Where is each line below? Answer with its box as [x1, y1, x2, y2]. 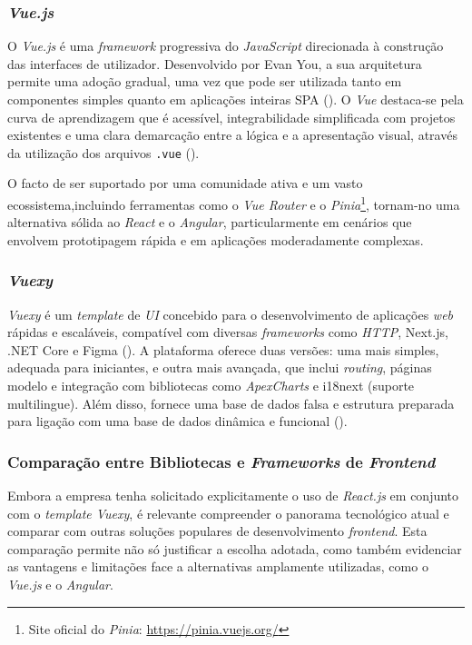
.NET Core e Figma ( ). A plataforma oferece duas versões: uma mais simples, [7, 340, 439, 359]
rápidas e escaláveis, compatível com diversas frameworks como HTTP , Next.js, [7, 322, 448, 342]
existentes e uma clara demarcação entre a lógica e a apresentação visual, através [7, 125, 457, 144]
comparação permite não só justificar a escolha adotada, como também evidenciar [7, 539, 462, 558]
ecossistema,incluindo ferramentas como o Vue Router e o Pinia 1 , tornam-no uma [7, 193, 460, 213]
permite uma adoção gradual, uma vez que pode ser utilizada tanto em [7, 72, 402, 91]
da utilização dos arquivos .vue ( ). [7, 143, 200, 162]
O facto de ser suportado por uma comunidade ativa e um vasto [7, 174, 363, 193]
